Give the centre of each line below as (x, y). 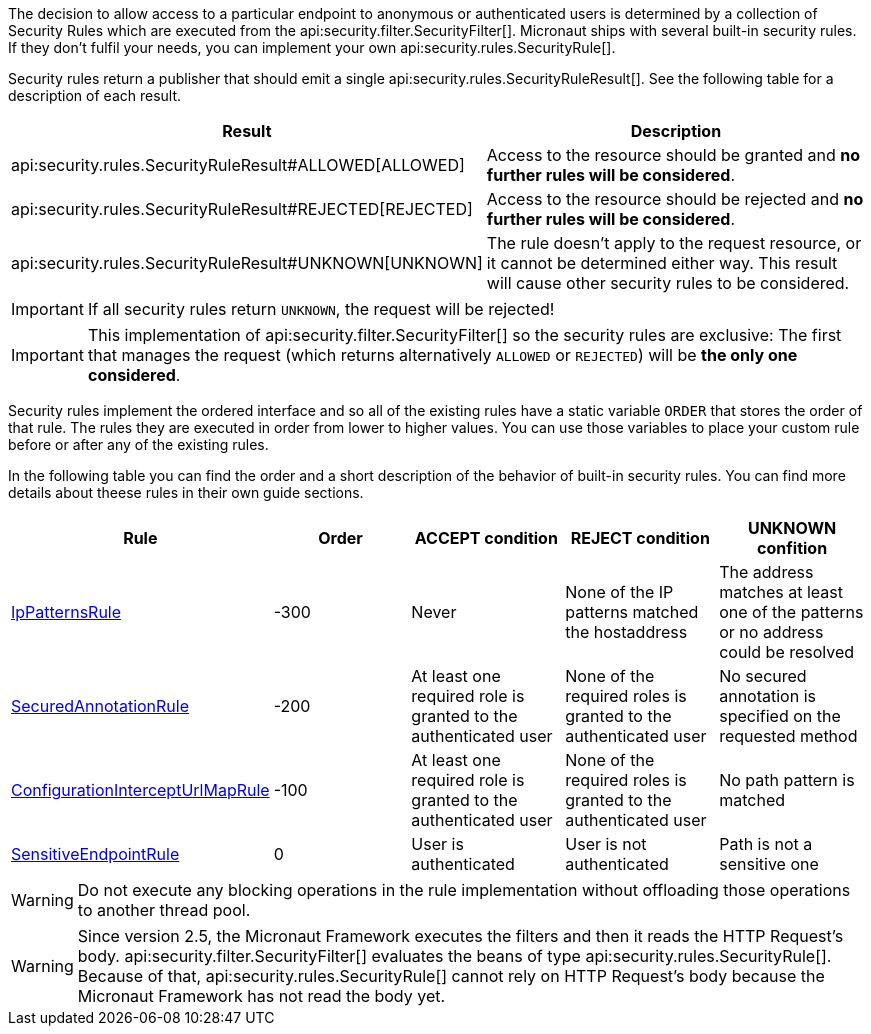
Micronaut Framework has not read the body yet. (261, 996)
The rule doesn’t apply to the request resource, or (674, 243)
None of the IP (619, 592)
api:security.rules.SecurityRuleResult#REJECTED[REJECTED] (242, 209)
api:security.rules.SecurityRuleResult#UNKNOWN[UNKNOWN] (247, 263)
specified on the (780, 716)
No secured (763, 676)
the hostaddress (626, 632)
